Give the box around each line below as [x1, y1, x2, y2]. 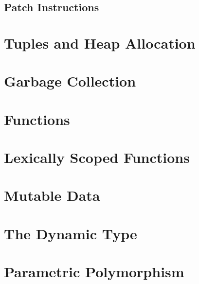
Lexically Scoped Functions [4, 147, 190, 167]
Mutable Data [4, 185, 100, 205]
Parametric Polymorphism [4, 262, 184, 282]
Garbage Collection [4, 71, 136, 91]
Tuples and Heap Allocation [4, 33, 196, 53]
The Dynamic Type [4, 223, 137, 243]
